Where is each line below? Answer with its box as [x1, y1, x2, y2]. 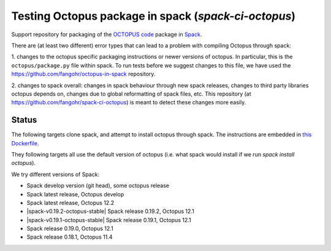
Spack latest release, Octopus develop [26, 190, 124, 198]
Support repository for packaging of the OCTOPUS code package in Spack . [11, 31, 202, 38]
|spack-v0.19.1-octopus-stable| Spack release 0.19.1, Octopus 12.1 [26, 216, 191, 223]
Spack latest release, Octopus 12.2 [26, 199, 115, 206]
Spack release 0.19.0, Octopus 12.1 [26, 225, 113, 233]
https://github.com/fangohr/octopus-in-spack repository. [11, 71, 156, 78]
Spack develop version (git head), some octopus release [26, 182, 170, 190]
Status [11, 115, 37, 125]
